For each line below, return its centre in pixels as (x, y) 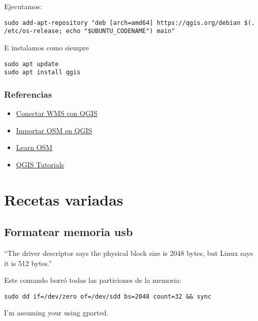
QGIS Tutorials (40, 164)
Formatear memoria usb (69, 232)
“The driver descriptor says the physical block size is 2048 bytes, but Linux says (129, 253)
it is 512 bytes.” (28, 263)
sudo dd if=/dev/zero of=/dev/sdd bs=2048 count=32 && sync (108, 296)
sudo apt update (31, 64)
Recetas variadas (64, 199)
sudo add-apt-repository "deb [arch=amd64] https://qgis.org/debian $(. (130, 23)
